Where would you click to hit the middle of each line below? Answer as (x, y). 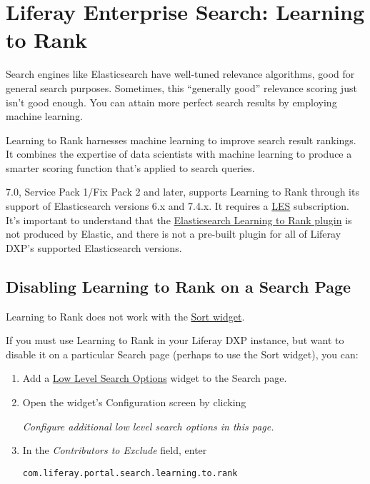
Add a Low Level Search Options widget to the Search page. (155, 378)
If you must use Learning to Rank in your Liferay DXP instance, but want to (175, 340)
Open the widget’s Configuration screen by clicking (134, 402)
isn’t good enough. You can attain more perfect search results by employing (171, 102)
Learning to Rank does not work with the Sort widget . (125, 316)
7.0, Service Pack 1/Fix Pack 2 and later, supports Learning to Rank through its (182, 192)
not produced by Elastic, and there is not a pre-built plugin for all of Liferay (174, 234)
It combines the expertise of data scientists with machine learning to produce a (179, 154)
